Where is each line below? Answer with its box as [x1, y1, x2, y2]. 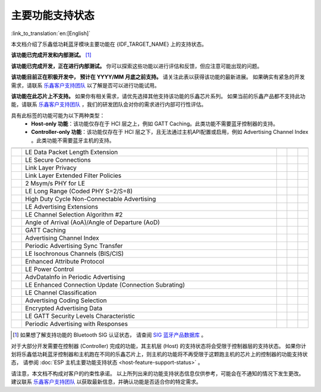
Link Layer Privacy [25, 164, 77, 172]
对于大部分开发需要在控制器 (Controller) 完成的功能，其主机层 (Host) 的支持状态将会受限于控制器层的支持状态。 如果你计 [11, 342, 306, 349]
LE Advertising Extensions [25, 203, 98, 211]
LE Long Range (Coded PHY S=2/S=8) [25, 187, 133, 196]
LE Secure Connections [25, 156, 92, 164]
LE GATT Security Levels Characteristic [25, 312, 136, 321]
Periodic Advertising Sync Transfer [25, 242, 123, 250]
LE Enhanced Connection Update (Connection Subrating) [25, 281, 185, 289]
